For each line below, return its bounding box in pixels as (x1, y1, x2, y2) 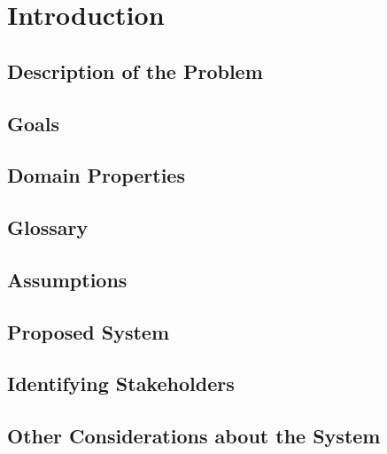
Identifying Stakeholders (7, 370, 235, 397)
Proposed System (7, 317, 170, 345)
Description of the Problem (7, 57, 263, 84)
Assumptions (7, 265, 128, 293)
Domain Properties (7, 161, 185, 189)
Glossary (7, 214, 89, 241)
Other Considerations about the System (7, 422, 381, 450)
